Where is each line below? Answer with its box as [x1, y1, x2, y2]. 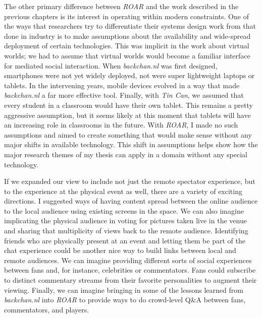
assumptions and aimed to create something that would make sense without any [4, 129, 252, 140]
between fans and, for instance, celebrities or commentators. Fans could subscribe [4, 265, 256, 275]
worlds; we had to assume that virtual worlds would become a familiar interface [4, 50, 250, 60]
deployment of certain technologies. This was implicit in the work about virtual [4, 40, 249, 51]
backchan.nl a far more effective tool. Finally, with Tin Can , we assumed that [4, 90, 244, 100]
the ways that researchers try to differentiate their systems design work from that [4, 21, 256, 31]
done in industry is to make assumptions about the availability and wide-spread [4, 30, 251, 41]
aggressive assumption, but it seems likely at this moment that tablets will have [4, 109, 251, 120]
